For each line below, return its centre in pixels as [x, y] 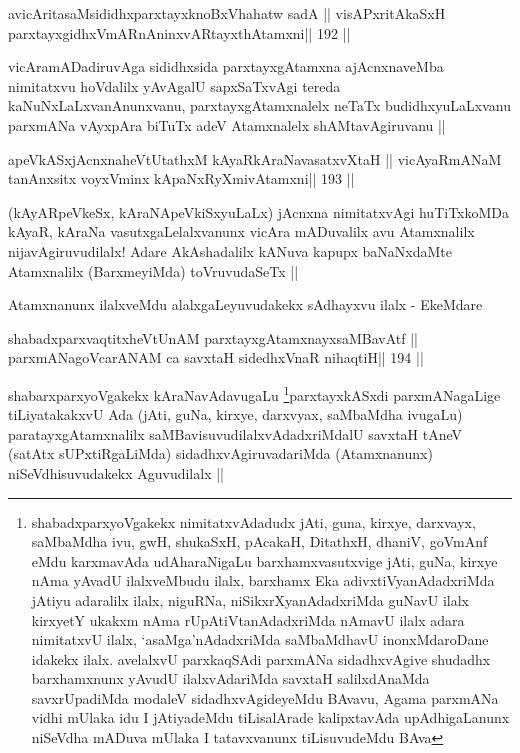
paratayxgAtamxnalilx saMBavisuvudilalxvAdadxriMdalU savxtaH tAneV [235, 433]
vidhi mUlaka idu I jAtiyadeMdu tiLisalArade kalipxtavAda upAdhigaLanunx [270, 717]
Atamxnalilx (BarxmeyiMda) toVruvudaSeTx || [153, 270]
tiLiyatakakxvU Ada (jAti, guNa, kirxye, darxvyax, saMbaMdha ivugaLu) [235, 414]
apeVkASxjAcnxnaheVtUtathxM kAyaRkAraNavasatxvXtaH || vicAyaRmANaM [255, 158]
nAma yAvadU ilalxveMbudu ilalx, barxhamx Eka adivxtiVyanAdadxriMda [263, 580]
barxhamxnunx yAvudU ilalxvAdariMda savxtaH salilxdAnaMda [230, 678]
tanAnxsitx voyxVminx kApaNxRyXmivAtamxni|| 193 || [181, 178]
